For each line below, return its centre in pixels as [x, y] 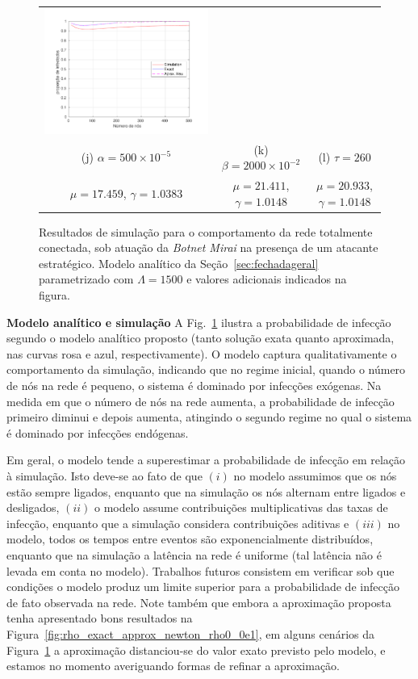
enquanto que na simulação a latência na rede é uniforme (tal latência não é [194, 554]
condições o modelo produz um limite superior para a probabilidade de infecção [203, 587]
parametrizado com [86, 279]
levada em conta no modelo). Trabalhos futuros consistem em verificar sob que [201, 570]
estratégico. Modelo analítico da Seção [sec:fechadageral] [179, 263]
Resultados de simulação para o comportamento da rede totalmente [206, 231]
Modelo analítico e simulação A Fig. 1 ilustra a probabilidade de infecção [199, 322]
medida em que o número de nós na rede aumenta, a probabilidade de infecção [201, 401]
